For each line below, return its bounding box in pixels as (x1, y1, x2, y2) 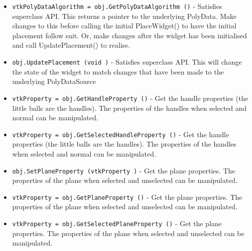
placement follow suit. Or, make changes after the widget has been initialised (12, 30, 247, 40)
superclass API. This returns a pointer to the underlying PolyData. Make (12, 10, 237, 21)
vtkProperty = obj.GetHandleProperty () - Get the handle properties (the (12, 92, 249, 103)
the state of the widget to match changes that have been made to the (12, 66, 224, 77)
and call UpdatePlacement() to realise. (12, 40, 130, 50)
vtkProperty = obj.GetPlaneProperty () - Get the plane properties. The (12, 191, 243, 202)
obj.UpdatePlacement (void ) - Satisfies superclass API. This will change (12, 57, 242, 67)
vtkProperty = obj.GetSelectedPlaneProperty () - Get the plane (12, 218, 222, 229)
